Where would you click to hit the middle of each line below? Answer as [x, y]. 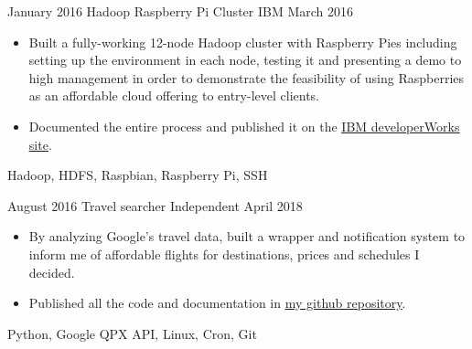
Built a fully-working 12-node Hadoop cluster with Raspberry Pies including [243, 42]
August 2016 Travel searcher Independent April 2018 [155, 205]
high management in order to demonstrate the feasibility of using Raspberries [247, 77]
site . [40, 144]
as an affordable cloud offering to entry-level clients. [174, 95]
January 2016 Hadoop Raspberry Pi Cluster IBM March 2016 [181, 11]
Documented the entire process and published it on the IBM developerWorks [244, 126]
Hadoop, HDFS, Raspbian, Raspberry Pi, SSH [138, 175]
